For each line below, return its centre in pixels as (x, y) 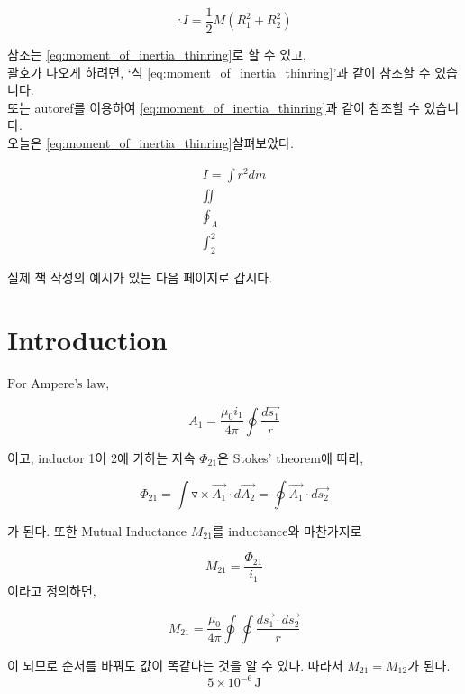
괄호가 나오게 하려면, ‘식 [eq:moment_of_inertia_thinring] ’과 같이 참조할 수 (219, 72)
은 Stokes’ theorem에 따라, (291, 457)
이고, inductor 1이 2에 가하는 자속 (101, 457)
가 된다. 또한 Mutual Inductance (97, 530)
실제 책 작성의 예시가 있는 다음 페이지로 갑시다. (140, 277)
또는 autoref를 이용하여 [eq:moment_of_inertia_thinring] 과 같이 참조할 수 (214, 107)
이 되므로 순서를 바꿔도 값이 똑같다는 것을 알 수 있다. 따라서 (175, 665)
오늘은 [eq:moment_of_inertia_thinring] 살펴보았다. (150, 143)
